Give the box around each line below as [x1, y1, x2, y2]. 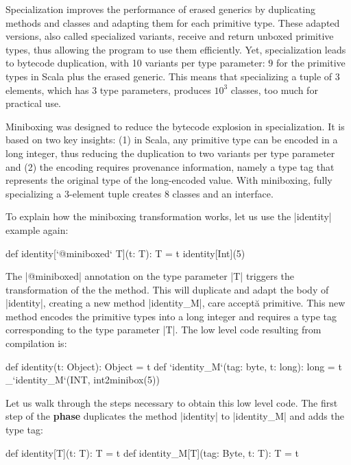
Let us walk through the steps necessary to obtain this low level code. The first [5, 395, 338, 409]
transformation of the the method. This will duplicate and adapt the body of [5, 282, 329, 296]
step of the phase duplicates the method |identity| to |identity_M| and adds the [5, 409, 344, 423]
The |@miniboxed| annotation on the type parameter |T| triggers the [5, 269, 295, 283]
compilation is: [5, 336, 67, 350]
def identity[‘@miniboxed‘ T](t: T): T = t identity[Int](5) [5, 246, 245, 260]
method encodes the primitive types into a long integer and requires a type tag [5, 309, 337, 323]
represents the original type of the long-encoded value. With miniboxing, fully [5, 173, 332, 187]
